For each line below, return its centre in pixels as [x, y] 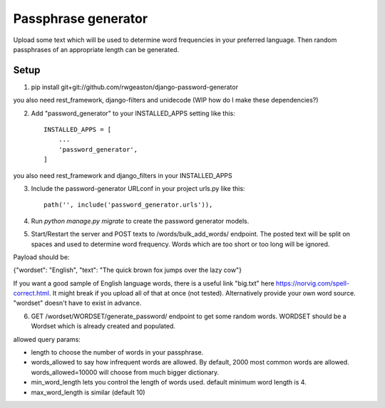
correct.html [31, 293]
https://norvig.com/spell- [312, 283]
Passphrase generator [81, 19]
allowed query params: [47, 339]
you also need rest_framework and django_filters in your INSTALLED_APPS [123, 175]
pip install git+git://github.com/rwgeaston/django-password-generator [135, 87]
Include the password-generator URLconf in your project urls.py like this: [138, 188]
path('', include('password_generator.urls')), [128, 205]
